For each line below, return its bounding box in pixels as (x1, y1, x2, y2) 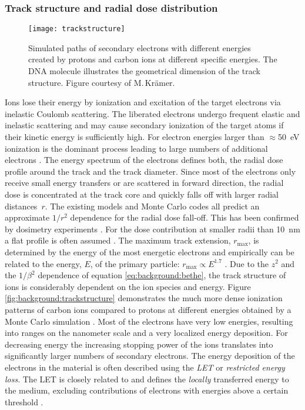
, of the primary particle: (90, 257, 180, 269)
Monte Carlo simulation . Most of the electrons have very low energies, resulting (5, 315, 293, 327)
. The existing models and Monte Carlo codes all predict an (45, 199, 260, 212)
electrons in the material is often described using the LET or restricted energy (5, 361, 285, 373)
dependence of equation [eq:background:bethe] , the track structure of (38, 269, 286, 281)
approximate (5, 211, 50, 224)
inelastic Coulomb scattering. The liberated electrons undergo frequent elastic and (5, 107, 300, 119)
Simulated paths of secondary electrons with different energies (28, 41, 251, 54)
